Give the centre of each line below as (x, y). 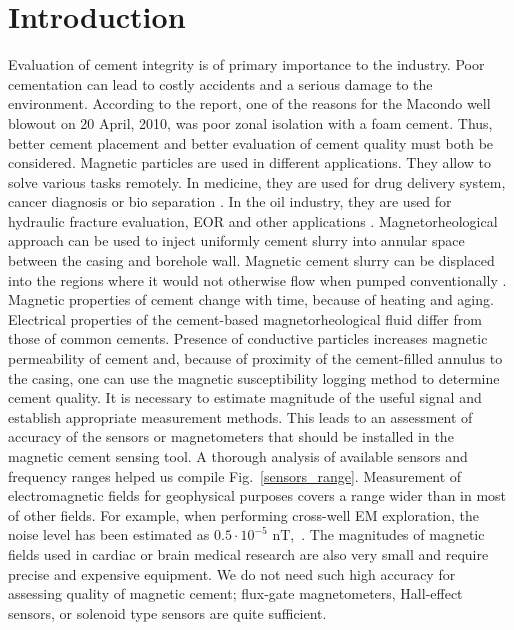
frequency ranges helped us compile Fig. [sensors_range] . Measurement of (235, 475)
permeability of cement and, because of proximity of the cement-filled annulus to (255, 358)
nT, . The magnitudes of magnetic (378, 534)
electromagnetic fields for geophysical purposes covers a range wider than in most (257, 495)
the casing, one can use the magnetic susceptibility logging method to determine (254, 377)
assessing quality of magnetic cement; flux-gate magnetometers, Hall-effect (235, 593)
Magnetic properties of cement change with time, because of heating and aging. (251, 299)
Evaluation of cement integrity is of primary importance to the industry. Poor (246, 64)
